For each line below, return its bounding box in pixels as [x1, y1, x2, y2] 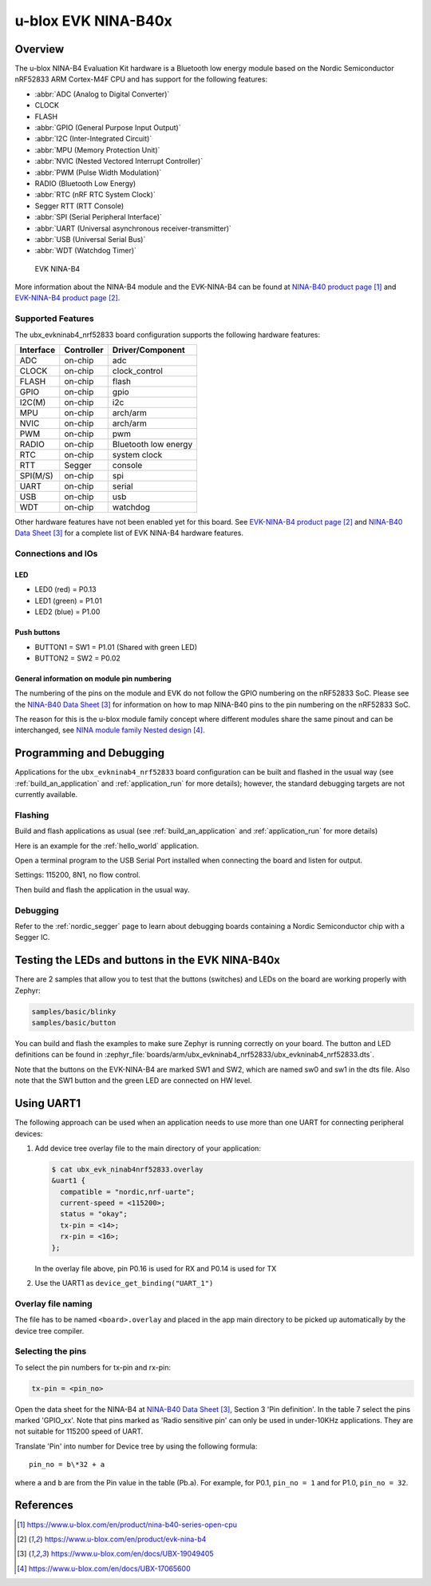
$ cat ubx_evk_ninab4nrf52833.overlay [51, 1164, 204, 1174]
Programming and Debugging [14, 747, 165, 760]
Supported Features [14, 313, 95, 324]
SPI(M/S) [19, 470, 53, 482]
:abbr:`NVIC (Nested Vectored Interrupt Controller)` [34, 157, 204, 166]
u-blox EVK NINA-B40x [14, 12, 173, 30]
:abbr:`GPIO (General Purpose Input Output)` [34, 123, 181, 133]
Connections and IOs [14, 548, 98, 559]
